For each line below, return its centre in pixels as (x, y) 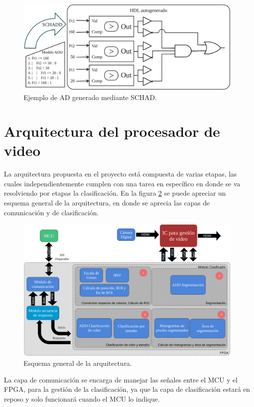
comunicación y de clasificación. (51, 212)
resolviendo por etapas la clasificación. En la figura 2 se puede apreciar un (115, 193)
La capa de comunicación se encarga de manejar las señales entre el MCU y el (121, 379)
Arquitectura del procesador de (112, 131)
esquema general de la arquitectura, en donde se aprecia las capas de (107, 203)
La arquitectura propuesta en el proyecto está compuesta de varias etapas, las (120, 174)
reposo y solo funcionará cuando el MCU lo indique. (82, 398)
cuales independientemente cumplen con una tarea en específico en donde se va (122, 183)
